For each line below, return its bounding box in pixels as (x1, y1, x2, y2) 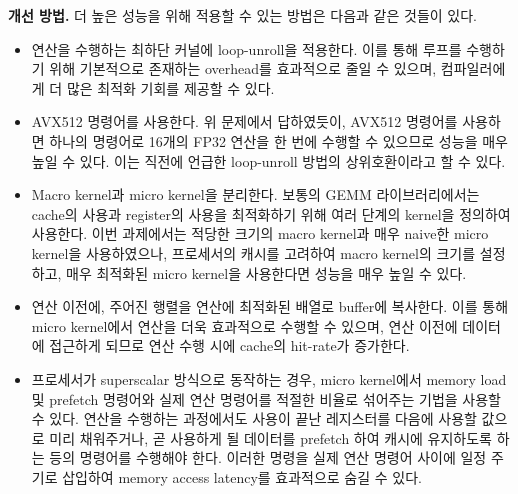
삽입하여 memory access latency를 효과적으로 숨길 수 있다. (62, 466, 422, 487)
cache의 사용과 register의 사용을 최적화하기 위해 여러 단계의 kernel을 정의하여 (31, 203, 511, 224)
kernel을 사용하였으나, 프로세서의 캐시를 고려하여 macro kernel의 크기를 (31, 242, 476, 263)
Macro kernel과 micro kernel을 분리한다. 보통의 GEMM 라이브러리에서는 (31, 184, 480, 205)
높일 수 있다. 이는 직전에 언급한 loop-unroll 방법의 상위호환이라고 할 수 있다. (31, 150, 506, 171)
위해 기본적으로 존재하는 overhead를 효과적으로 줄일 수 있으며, (49, 58, 437, 79)
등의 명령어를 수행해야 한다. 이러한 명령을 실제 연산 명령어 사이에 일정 (49, 447, 487, 468)
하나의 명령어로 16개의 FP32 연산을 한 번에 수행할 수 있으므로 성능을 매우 (49, 130, 508, 151)
